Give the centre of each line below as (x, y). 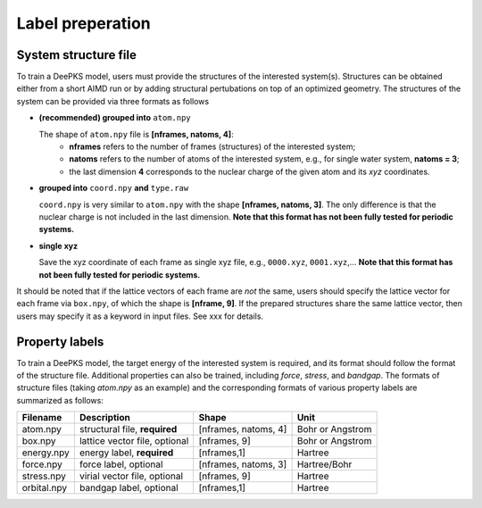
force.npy (42, 464)
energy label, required (126, 453)
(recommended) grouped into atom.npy (115, 118)
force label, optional (121, 464)
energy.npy (46, 453)
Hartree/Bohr (324, 464)
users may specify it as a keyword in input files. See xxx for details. (140, 316)
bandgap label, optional (129, 488)
